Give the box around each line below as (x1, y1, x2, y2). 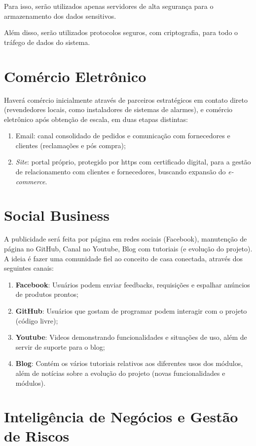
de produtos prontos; (15, 289, 78, 299)
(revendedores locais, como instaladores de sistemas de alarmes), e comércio (4, 104, 233, 115)
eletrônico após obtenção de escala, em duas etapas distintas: (4, 114, 188, 124)
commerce (15, 176, 45, 186)
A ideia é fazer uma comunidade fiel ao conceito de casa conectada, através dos (4, 253, 243, 263)
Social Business (4, 205, 110, 225)
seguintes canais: (4, 263, 54, 273)
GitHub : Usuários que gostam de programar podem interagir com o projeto (15, 305, 247, 316)
